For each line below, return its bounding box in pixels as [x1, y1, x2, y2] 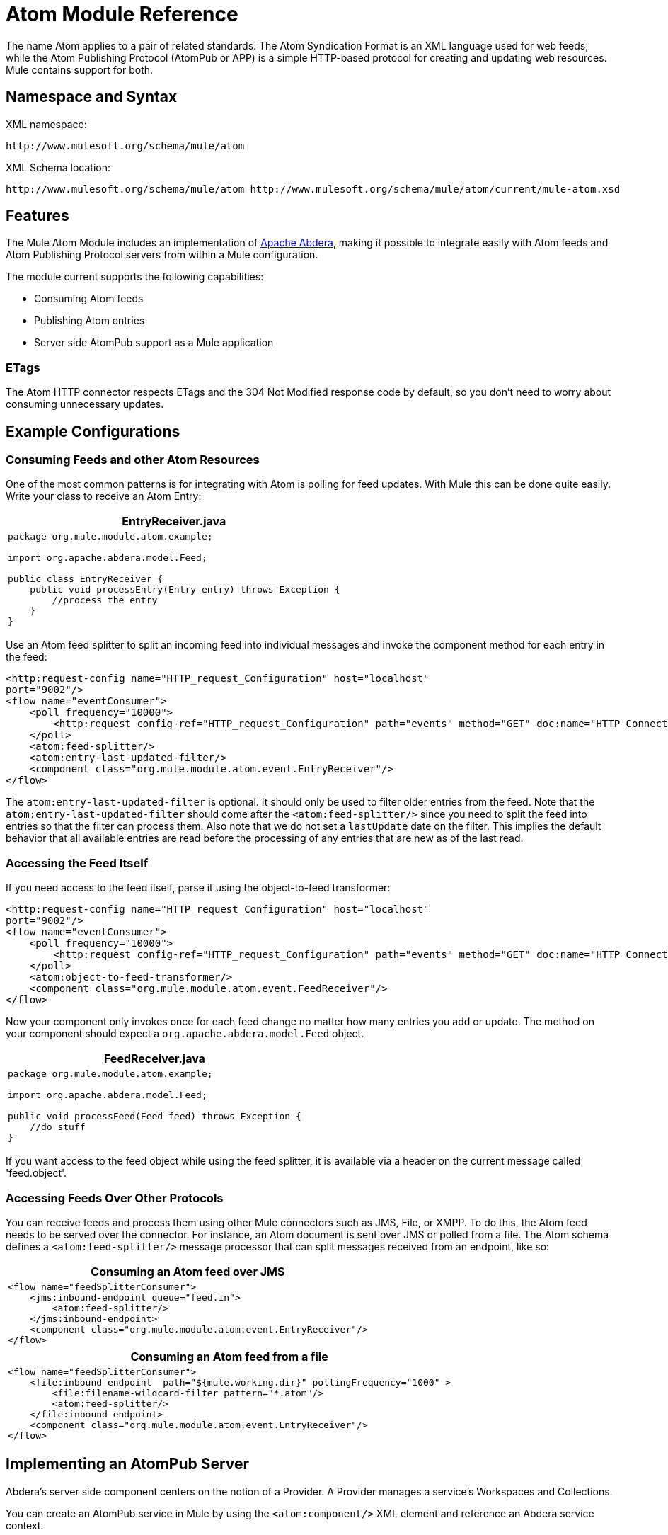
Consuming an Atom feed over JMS [91, 1264, 285, 1279]
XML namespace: [6, 118, 87, 130]
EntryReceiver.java [122, 514, 226, 529]
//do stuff [30, 1122, 86, 1133]
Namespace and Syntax [6, 88, 178, 106]
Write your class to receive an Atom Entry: [6, 490, 202, 503]
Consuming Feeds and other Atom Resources [6, 452, 260, 467]
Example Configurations [6, 422, 180, 440]
